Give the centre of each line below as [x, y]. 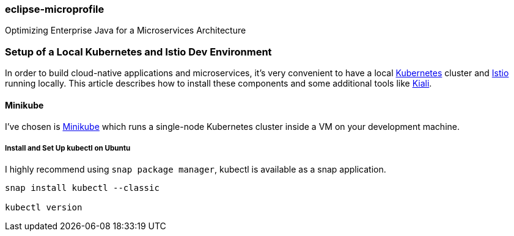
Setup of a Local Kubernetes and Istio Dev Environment [138, 52]
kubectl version [44, 208]
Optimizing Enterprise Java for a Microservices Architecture [126, 30]
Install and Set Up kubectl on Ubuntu [68, 148]
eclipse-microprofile [55, 9]
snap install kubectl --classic [82, 188]
